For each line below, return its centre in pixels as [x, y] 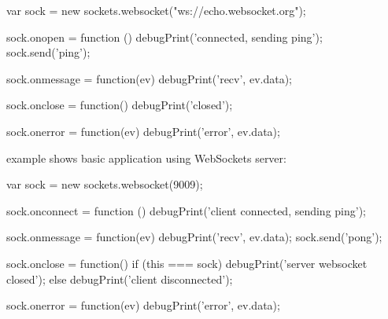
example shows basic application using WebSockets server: [146, 158]
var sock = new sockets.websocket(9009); [105, 184]
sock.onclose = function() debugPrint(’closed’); [120, 105]
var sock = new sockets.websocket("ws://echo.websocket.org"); [156, 10]
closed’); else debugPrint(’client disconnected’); [120, 279]
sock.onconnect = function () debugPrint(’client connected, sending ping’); [187, 210]
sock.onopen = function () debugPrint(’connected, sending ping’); [164, 37]
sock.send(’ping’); [48, 52]
